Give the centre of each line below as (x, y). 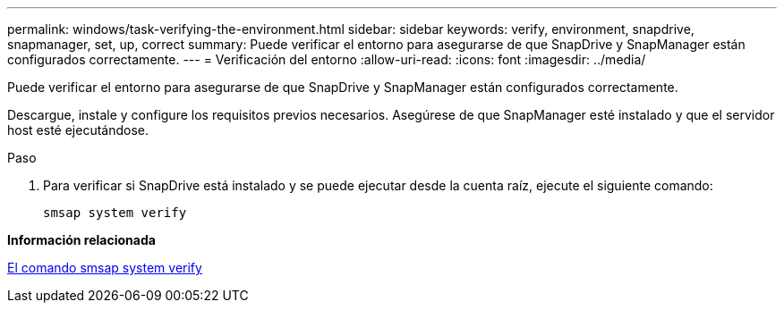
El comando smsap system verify (105, 268)
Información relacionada (81, 240)
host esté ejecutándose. (78, 130)
